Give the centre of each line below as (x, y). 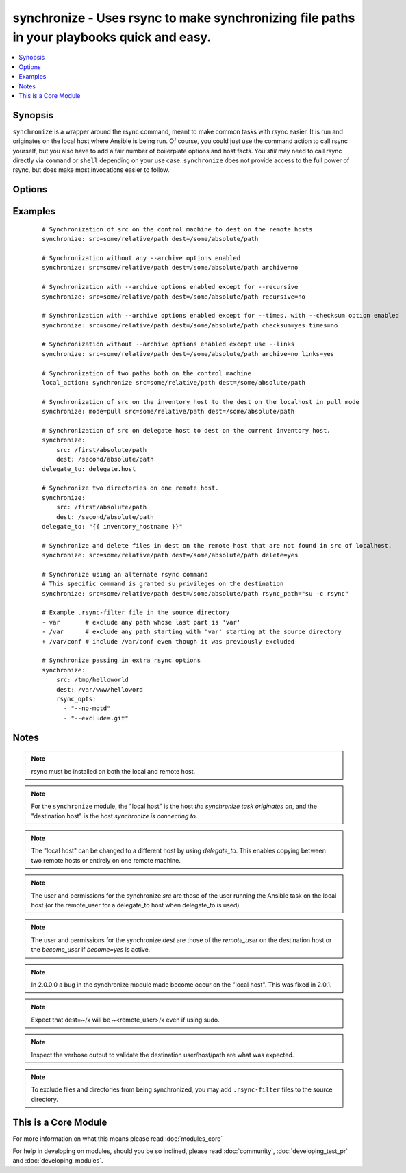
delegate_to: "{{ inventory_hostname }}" (112, 526)
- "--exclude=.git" (96, 718)
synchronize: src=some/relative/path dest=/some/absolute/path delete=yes (170, 555)
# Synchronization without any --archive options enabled (141, 258)
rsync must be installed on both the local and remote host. (113, 771)
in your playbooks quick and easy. (112, 37)
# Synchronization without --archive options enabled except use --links (168, 344)
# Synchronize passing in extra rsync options (122, 660)
